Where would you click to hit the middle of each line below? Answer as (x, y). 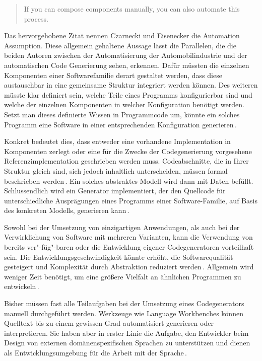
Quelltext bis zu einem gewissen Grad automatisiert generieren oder (109, 323)
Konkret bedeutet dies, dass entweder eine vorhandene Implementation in (117, 141)
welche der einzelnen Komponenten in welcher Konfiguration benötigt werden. (124, 104)
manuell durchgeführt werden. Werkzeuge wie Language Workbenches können (124, 313)
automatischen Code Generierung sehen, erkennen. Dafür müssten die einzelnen (127, 65)
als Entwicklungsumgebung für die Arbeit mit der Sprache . (96, 352)
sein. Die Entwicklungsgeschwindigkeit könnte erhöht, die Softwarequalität (119, 257)
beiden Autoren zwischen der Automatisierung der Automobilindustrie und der (126, 55)
